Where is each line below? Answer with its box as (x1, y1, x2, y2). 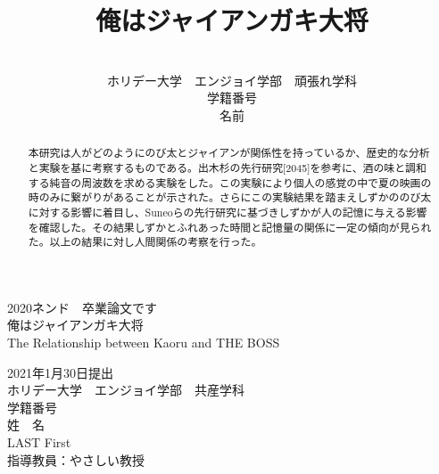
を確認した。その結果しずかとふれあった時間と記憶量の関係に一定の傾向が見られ (28, 219, 432, 234)
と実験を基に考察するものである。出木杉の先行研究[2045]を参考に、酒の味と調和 (28, 159, 427, 175)
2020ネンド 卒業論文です (7, 298, 157, 316)
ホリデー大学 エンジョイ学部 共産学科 (7, 380, 244, 399)
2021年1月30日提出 (7, 363, 113, 381)
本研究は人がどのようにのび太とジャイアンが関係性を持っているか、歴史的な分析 (28, 145, 430, 160)
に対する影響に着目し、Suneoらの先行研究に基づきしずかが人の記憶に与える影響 (28, 204, 427, 219)
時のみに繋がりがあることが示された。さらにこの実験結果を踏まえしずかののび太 (28, 190, 432, 205)
